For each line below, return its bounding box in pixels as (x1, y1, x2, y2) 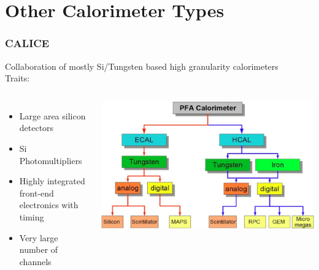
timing (19, 210, 44, 223)
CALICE (5, 36, 50, 51)
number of (19, 243, 58, 256)
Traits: (5, 72, 30, 84)
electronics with (19, 198, 79, 211)
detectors (19, 121, 54, 134)
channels (19, 255, 52, 268)
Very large (19, 231, 58, 244)
